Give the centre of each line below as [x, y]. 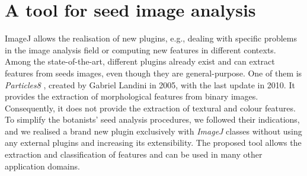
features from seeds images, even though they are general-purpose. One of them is [153, 73]
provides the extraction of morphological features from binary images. [132, 96]
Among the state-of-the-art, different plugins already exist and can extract [140, 61]
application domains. [42, 166]
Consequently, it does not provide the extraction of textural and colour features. [150, 108]
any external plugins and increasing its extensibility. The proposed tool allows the [153, 143]
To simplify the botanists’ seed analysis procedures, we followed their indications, [152, 119]
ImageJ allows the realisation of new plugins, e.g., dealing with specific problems [151, 38]
